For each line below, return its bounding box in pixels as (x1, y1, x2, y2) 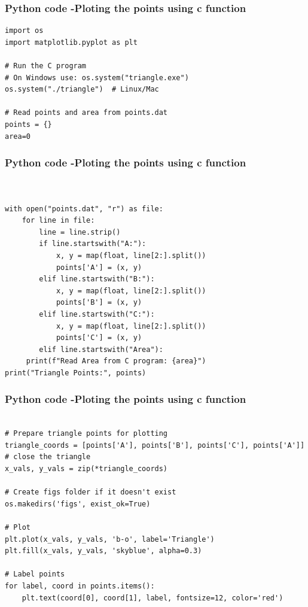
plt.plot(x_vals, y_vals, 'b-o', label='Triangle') (5, 535, 215, 544)
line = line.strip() (39, 227, 121, 236)
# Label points (5, 570, 65, 579)
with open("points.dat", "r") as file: (5, 204, 163, 213)
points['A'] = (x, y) (56, 263, 142, 272)
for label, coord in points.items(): (5, 582, 155, 590)
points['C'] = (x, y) (56, 333, 142, 342)
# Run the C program (5, 62, 87, 70)
